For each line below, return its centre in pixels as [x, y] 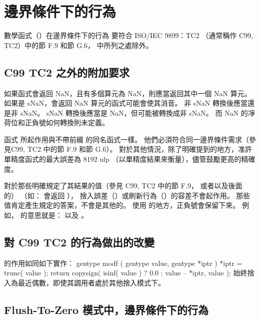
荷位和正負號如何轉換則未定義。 [56, 122]
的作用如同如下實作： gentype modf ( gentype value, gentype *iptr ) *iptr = [123, 263]
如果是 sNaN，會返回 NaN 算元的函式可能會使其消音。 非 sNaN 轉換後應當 [126, 103]
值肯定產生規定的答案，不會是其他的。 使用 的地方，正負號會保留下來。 [122, 205]
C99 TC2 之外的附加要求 [67, 72]
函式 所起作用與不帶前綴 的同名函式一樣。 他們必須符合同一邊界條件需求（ [126, 139]
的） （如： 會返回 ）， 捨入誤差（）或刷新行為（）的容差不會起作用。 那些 [127, 195]
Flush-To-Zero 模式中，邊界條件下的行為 [106, 310]
